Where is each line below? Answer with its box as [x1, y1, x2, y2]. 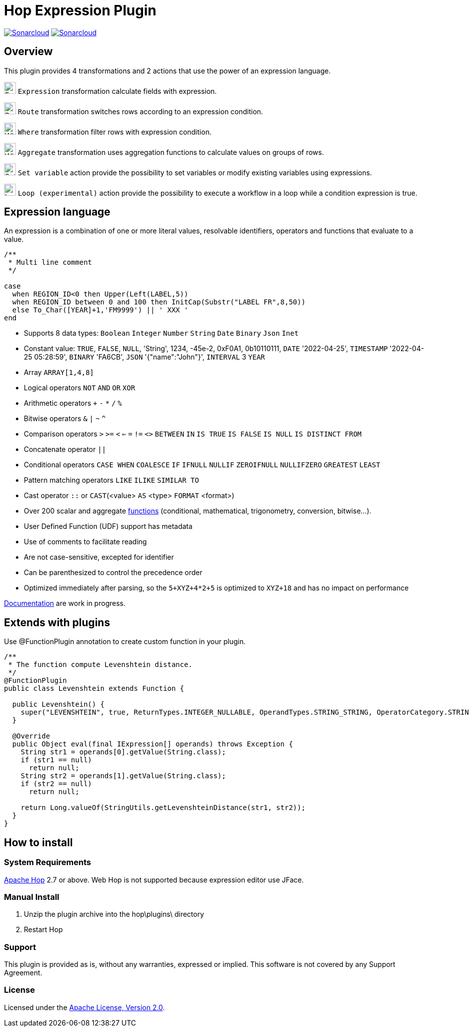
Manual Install [4, 891, 60, 902]
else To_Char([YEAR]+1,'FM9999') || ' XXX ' [12, 306, 188, 314]
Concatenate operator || [24, 445, 106, 454]
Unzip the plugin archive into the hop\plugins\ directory [24, 910, 204, 919]
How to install [4, 836, 73, 849]
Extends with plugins [4, 616, 110, 629]
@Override [12, 732, 50, 740]
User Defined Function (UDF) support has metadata [24, 522, 193, 531]
